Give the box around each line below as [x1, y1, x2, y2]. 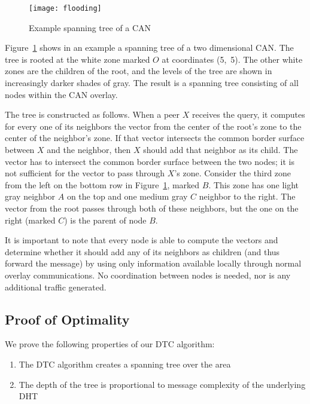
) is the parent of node [64, 213, 147, 226]
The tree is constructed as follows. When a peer [5, 108, 180, 121]
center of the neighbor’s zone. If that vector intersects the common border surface [5, 131, 305, 144]
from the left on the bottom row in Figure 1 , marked [5, 178, 200, 191]
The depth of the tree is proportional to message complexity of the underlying [19, 378, 306, 390]
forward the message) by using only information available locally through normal [5, 257, 302, 270]
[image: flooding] [29, 4, 102, 13]
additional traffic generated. [5, 280, 107, 293]
